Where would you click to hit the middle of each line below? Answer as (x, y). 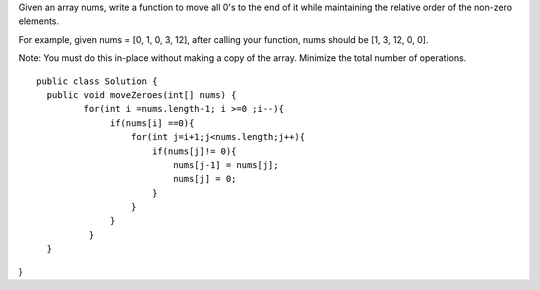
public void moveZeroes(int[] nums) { (141, 94)
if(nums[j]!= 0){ (194, 151)
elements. (39, 21)
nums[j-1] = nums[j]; (226, 164)
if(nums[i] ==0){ (152, 123)
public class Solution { (97, 81)
